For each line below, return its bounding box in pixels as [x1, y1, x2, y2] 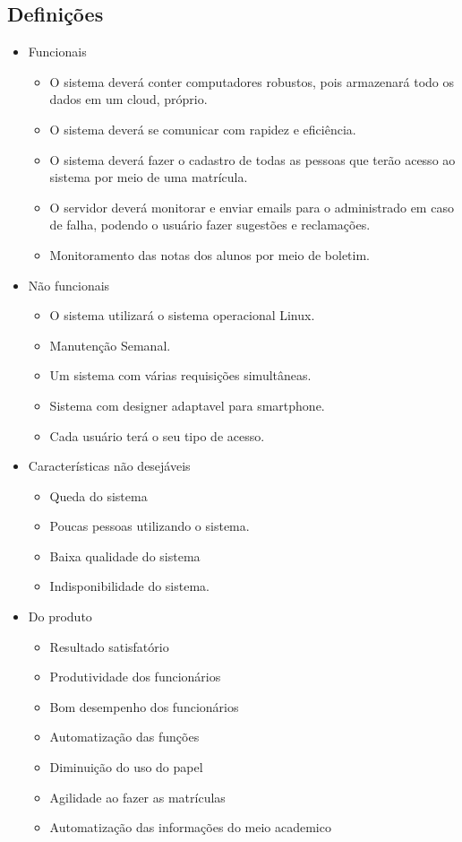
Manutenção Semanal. [49, 335, 171, 354]
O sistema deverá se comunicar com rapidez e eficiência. [49, 119, 356, 138]
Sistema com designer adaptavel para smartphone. [49, 395, 325, 414]
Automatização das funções [49, 727, 200, 746]
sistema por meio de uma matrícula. [49, 168, 248, 187]
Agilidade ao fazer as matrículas [49, 787, 226, 806]
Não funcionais [28, 275, 110, 294]
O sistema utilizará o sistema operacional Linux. [49, 306, 315, 325]
